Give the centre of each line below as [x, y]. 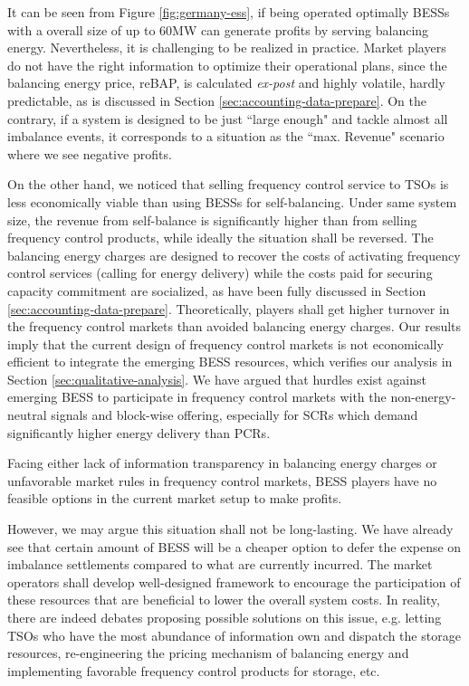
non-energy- [423, 397]
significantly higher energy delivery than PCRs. [139, 432]
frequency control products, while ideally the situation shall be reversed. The [220, 238]
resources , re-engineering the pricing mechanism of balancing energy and [208, 653]
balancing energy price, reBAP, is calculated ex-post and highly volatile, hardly [226, 83]
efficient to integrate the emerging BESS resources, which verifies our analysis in [230, 362]
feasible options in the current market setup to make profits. [175, 498]
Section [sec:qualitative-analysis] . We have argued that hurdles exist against [217, 379]
